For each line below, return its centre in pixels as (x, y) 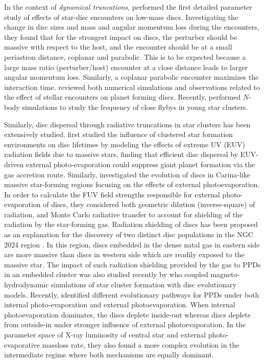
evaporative (22, 344)
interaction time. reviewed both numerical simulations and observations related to (132, 87)
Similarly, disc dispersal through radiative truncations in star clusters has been (127, 124)
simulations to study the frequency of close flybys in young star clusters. (135, 107)
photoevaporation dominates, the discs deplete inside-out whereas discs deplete (128, 314)
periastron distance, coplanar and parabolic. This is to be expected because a (125, 56)
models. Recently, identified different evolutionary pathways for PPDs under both (132, 294)
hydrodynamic (27, 285)
